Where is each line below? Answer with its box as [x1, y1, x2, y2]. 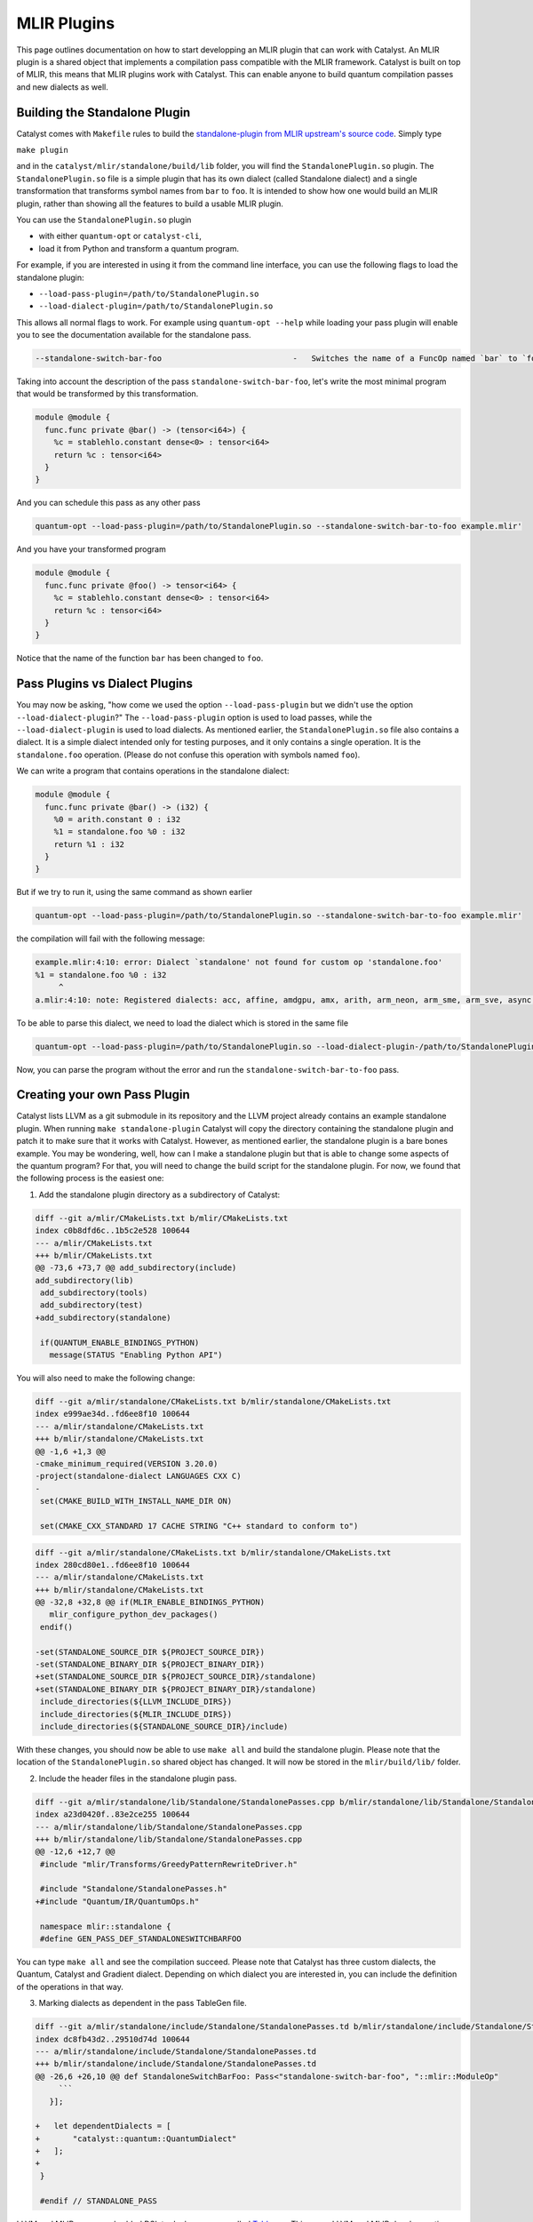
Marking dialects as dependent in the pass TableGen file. [38, 1998, 248, 2009]
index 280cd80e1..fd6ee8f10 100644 [35, 1560, 190, 1570]
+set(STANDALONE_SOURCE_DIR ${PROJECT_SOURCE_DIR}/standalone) [35, 1672, 317, 1682]
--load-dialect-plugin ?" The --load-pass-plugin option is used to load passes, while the [16, 712, 372, 723]
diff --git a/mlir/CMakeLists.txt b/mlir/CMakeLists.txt [35, 1213, 289, 1223]
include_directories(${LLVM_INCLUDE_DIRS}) [40, 1697, 233, 1706]
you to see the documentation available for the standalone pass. [16, 330, 252, 340]
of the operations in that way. [16, 1981, 123, 1992]
